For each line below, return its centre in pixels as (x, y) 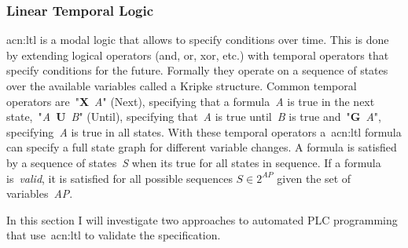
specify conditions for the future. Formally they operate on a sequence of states (197, 70)
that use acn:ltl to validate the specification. (114, 235)
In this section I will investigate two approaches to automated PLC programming (202, 219)
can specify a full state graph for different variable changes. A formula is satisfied (202, 147)
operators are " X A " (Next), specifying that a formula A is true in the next (191, 101)
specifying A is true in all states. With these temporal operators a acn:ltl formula (204, 131)
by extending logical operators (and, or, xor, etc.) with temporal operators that (198, 55)
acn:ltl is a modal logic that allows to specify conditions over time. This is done (198, 40)
